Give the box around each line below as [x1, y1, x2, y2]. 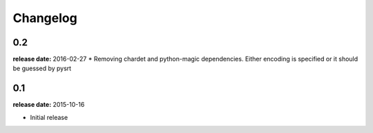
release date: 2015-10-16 [12, 101, 85, 109]
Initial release [30, 113, 68, 121]
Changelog [12, 10, 77, 25]
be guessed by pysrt [12, 64, 72, 72]
